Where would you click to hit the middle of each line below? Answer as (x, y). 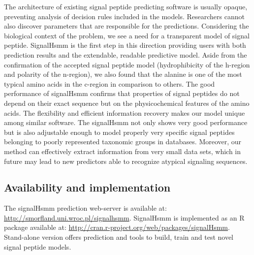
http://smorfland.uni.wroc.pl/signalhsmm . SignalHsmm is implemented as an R (124, 217)
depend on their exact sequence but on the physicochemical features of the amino (127, 103)
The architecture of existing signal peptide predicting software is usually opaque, (126, 6)
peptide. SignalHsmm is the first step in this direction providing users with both (125, 45)
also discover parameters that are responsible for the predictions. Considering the (127, 26)
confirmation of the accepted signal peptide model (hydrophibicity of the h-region (127, 64)
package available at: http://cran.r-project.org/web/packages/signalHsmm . (117, 227)
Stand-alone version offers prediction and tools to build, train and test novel (119, 237)
